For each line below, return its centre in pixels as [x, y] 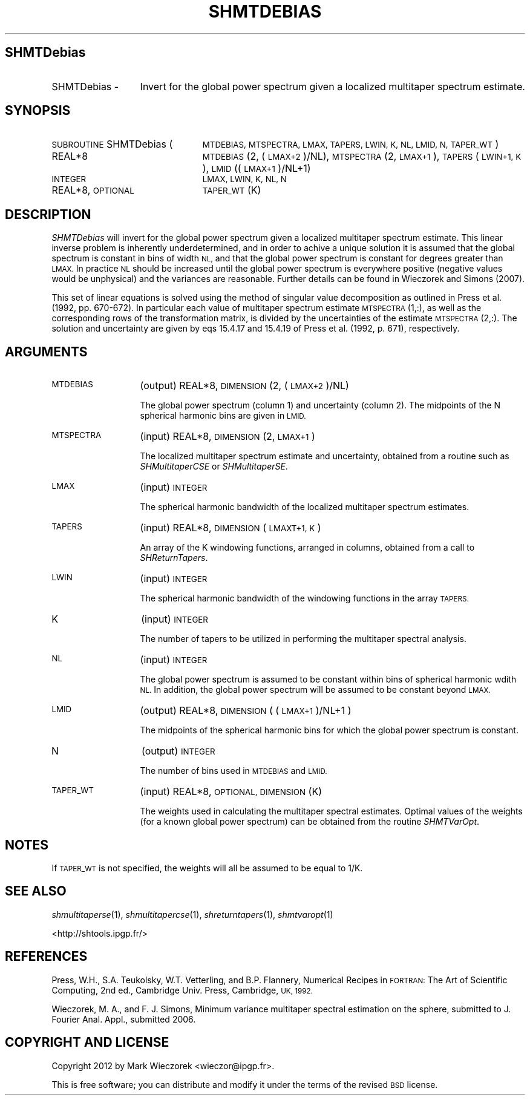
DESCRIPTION [48, 214]
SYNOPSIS [38, 111]
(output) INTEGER [178, 751]
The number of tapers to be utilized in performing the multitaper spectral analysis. [303, 639]
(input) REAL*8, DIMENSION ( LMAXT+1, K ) [231, 528]
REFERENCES [46, 957]
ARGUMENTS [46, 352]
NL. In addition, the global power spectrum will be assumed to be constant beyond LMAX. [315, 690]
